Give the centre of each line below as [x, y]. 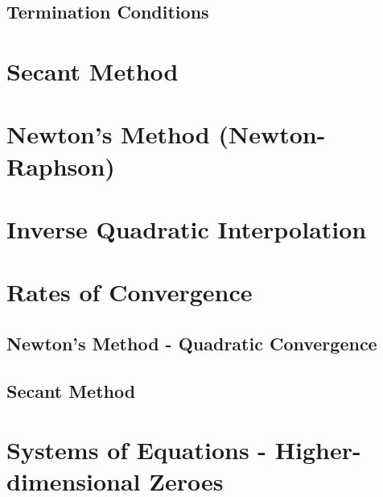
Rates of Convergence [130, 292]
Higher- [318, 450]
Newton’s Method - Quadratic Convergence [192, 343]
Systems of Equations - [137, 450]
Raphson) [61, 166]
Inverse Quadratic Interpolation [187, 228]
